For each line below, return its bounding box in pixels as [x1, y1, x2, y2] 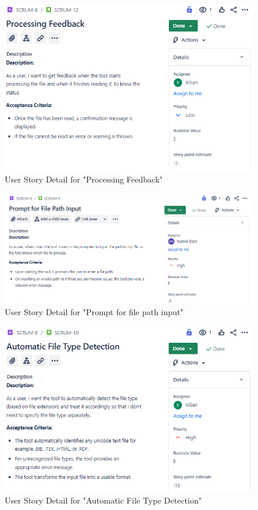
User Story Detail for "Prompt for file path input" [5, 306, 184, 318]
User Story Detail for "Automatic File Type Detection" [5, 494, 202, 506]
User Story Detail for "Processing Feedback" [5, 173, 163, 185]
